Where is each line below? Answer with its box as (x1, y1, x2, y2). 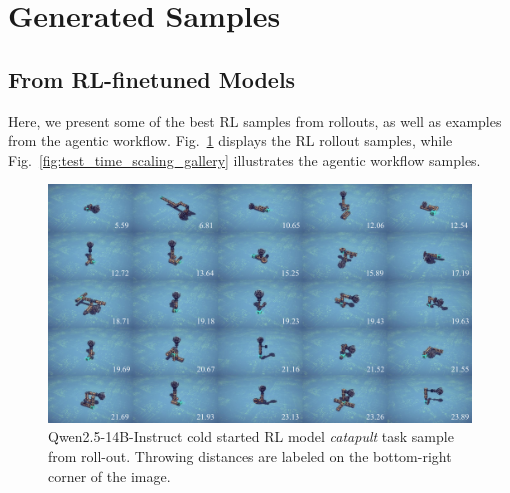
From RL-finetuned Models (8, 63, 296, 94)
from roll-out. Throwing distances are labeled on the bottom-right (48, 446, 452, 467)
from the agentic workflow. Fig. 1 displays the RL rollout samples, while (8, 130, 453, 151)
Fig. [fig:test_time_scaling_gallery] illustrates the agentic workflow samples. (8, 149, 481, 170)
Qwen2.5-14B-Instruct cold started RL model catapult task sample (48, 426, 454, 447)
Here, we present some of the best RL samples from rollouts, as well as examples (8, 110, 502, 131)
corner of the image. (48, 465, 171, 486)
